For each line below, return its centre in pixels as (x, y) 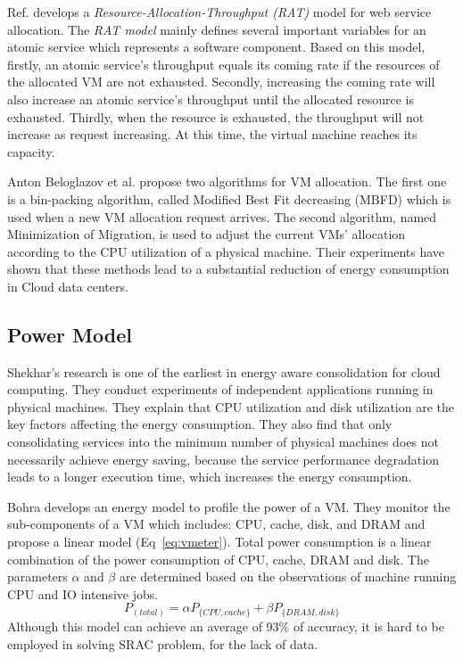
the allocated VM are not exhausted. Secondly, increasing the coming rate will (221, 82)
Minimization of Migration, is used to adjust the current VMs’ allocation (207, 234)
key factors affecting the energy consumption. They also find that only (200, 424)
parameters (37, 577)
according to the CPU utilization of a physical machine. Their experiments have (226, 251)
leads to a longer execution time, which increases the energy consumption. (210, 477)
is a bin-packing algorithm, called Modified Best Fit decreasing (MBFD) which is (229, 198)
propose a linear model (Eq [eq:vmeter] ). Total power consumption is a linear (219, 542)
